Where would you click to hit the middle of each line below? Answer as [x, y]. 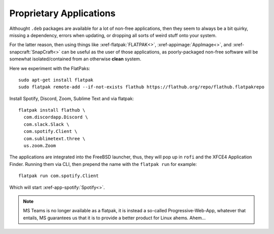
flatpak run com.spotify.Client [59, 176]
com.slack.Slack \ [46, 124]
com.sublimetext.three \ [55, 139]
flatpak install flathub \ [52, 110]
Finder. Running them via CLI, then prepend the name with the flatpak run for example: [103, 164]
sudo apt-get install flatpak [56, 80]
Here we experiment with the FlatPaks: [50, 68]
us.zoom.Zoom [40, 146]
